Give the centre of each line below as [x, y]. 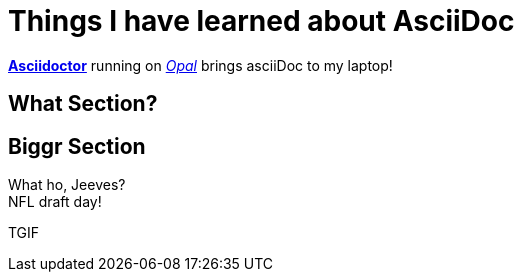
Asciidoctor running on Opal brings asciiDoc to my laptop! [200, 65]
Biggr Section [77, 146]
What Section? [83, 104]
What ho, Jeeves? [67, 185]
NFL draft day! [55, 202]
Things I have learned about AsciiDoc [261, 21]
